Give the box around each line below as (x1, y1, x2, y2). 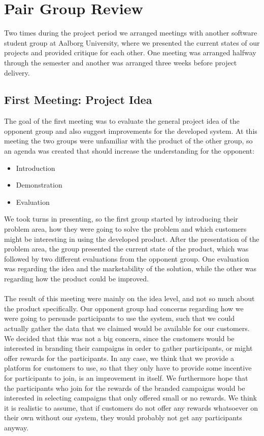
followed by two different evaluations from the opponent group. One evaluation (4, 253, 249, 264)
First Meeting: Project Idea (4, 92, 152, 107)
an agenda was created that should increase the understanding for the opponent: (4, 146, 254, 156)
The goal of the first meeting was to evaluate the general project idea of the (4, 116, 240, 126)
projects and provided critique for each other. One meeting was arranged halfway (4, 47, 256, 58)
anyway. (4, 422, 29, 432)
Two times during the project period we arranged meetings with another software (4, 27, 257, 38)
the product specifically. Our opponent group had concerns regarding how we (4, 303, 244, 313)
